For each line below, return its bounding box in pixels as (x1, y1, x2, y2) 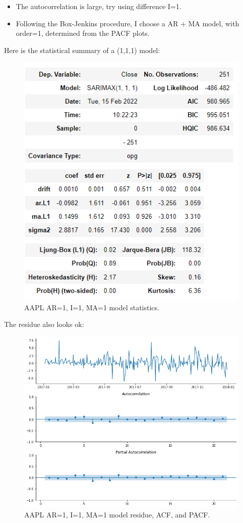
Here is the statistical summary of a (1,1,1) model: (4, 44, 160, 55)
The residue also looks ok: (4, 319, 84, 329)
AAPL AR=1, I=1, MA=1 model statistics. (24, 302, 159, 312)
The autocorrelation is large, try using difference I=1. (16, 1, 181, 11)
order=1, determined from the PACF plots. (16, 28, 150, 38)
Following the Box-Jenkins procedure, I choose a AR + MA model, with (16, 18, 239, 28)
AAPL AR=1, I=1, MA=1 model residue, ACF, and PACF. (24, 509, 210, 519)
